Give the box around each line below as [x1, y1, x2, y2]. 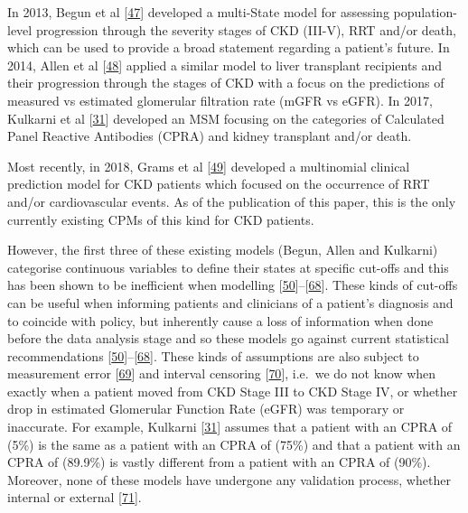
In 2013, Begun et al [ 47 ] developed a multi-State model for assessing [7, 3, 389, 21]
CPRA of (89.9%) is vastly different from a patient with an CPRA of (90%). [7, 452, 431, 471]
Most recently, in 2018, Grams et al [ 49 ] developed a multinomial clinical [7, 156, 410, 175]
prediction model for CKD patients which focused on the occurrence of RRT [7, 174, 430, 193]
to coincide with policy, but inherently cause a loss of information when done [7, 311, 434, 330]
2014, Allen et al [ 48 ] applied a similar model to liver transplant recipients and [7, 55, 443, 74]
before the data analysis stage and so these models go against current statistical [7, 329, 449, 348]
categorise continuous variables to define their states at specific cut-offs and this [7, 257, 449, 276]
